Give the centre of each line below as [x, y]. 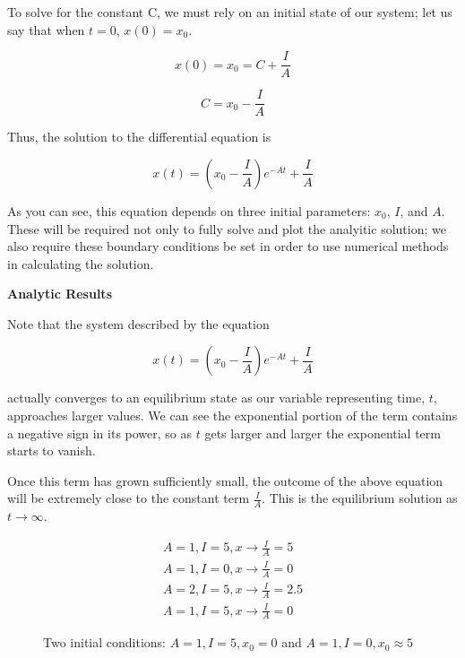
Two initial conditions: [104, 642]
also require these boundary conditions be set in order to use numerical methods [228, 246]
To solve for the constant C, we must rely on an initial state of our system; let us [230, 12]
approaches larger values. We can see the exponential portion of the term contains [232, 416]
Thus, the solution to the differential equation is [139, 137]
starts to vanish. [52, 450]
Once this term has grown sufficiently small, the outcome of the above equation [225, 480]
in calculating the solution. [81, 263]
